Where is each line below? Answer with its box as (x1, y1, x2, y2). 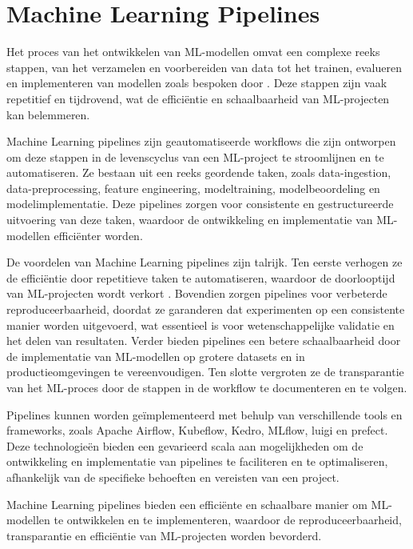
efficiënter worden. (54, 226, 143, 243)
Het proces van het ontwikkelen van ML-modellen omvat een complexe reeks (6, 43, 380, 60)
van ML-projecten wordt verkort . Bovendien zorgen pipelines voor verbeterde (6, 285, 387, 302)
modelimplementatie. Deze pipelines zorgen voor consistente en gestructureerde (6, 195, 394, 212)
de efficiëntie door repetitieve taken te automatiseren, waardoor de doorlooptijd (6, 269, 395, 286)
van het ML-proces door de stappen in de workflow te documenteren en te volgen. (6, 379, 407, 395)
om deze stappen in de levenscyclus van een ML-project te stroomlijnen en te (6, 148, 384, 165)
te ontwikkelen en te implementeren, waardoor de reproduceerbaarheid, (54, 511, 402, 528)
